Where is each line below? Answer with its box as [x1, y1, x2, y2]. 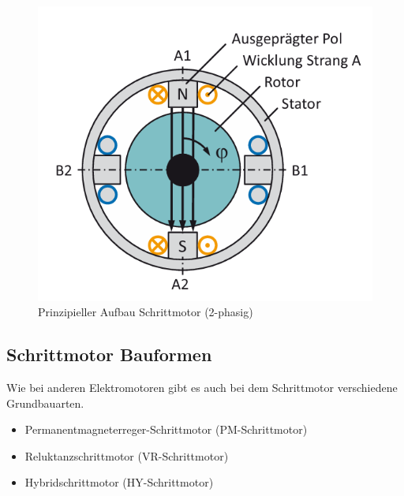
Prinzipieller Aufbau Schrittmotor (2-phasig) [38, 304, 253, 320]
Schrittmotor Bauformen [6, 342, 212, 367]
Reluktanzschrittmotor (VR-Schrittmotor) [24, 447, 229, 464]
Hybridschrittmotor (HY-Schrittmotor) [24, 474, 214, 490]
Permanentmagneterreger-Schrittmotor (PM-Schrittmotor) [24, 421, 308, 438]
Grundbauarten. [6, 394, 84, 411]
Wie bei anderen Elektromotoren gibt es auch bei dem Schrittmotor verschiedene [6, 379, 398, 396]
